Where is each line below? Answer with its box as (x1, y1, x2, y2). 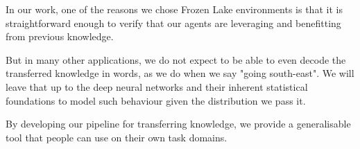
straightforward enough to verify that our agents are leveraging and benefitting (6, 15, 341, 30)
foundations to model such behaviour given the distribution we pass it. (6, 93, 306, 107)
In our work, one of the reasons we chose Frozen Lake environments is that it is (6, 2, 343, 16)
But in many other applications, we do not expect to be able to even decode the (6, 52, 346, 67)
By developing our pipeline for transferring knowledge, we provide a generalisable (6, 116, 351, 131)
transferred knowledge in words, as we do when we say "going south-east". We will (6, 66, 354, 80)
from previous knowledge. (6, 29, 114, 44)
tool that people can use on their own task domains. (6, 130, 228, 144)
